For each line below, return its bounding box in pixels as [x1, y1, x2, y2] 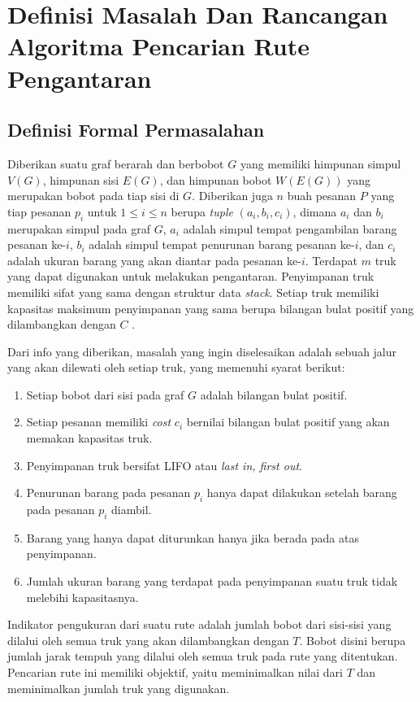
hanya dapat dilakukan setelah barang [206, 484, 397, 501]
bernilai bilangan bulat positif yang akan [186, 413, 390, 430]
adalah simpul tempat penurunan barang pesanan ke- [89, 236, 355, 253]
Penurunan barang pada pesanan [26, 484, 191, 501]
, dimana [292, 203, 337, 220]
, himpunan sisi [42, 171, 119, 188]
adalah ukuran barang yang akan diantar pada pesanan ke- [7, 251, 301, 268]
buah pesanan [287, 187, 357, 204]
